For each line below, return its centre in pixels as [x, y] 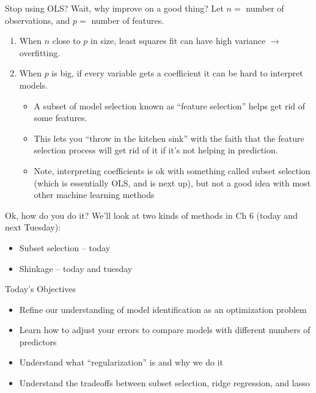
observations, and [38, 20]
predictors [38, 341]
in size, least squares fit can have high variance [178, 41]
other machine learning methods [94, 195]
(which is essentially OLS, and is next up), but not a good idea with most [172, 182]
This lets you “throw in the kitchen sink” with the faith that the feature [169, 138]
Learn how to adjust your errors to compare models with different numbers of [165, 330]
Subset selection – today [65, 247]
